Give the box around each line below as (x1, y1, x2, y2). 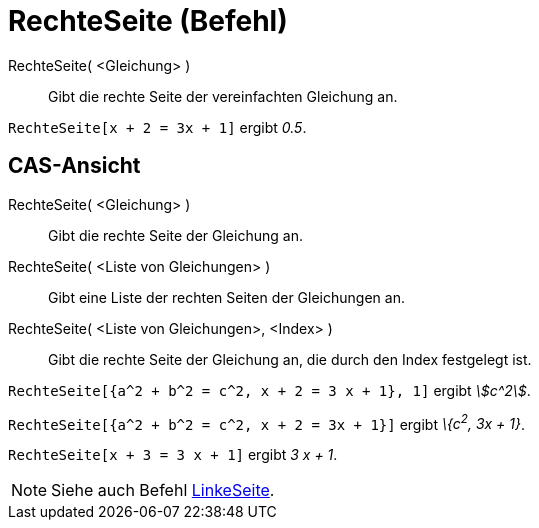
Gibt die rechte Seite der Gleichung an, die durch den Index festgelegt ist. (48, 350, 532, 368)
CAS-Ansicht (8, 153, 141, 179)
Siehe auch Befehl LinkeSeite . (51, 480, 275, 501)
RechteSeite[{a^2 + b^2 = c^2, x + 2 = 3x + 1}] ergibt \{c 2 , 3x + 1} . (8, 412, 526, 433)
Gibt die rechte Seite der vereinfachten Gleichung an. (48, 87, 398, 105)
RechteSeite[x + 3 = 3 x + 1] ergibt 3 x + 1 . (8, 446, 338, 464)
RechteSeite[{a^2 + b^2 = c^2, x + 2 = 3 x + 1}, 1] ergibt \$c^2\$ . (8, 381, 531, 399)
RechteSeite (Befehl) (8, 4, 288, 38)
